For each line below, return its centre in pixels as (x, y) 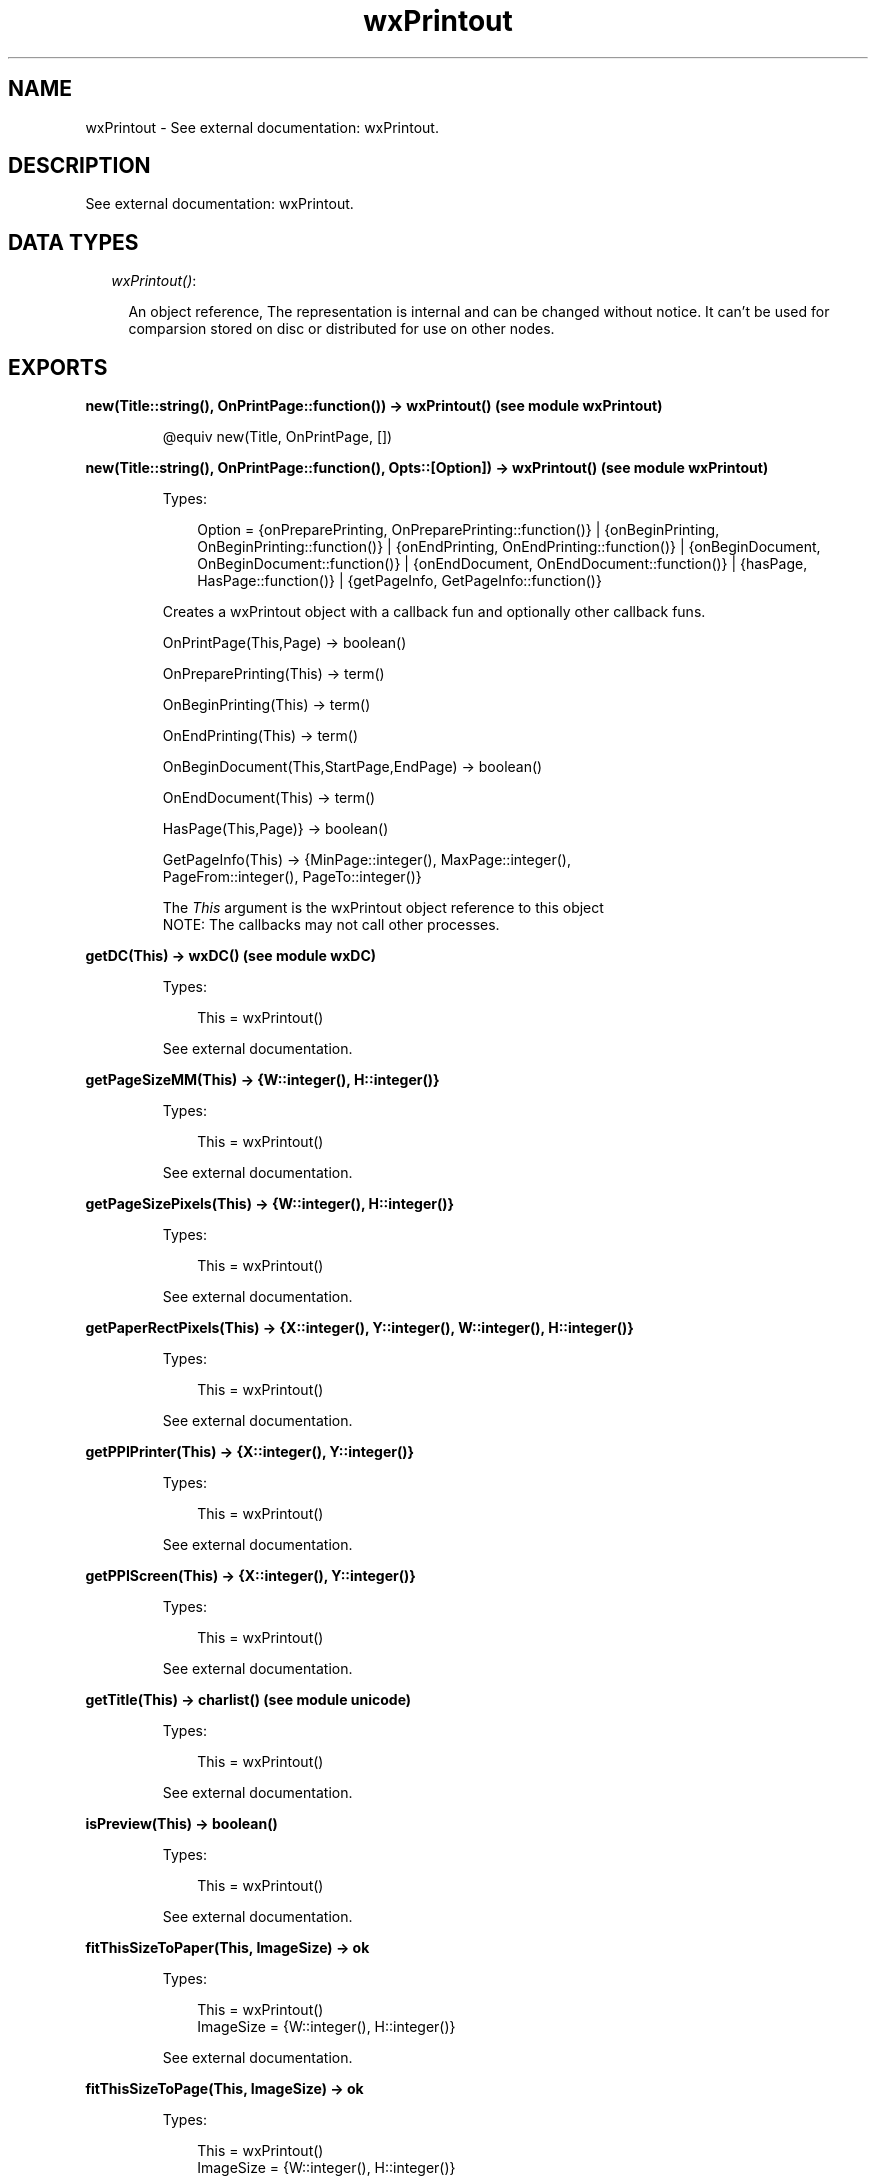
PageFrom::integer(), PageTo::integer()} (292, 877)
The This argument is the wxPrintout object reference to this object (383, 908)
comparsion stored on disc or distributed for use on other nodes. (341, 329)
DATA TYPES (73, 242)
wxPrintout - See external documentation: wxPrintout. (262, 127)
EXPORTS (58, 367)
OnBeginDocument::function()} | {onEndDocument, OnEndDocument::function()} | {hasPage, (502, 564)
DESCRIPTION (79, 166)
